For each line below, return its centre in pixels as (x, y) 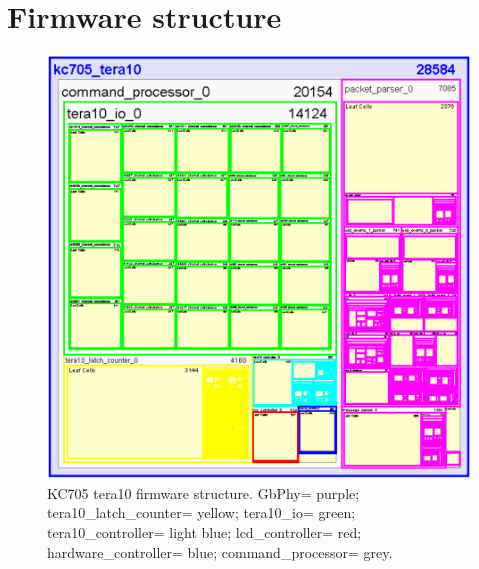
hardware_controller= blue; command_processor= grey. (220, 551)
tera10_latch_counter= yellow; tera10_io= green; (201, 512)
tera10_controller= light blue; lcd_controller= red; (204, 531)
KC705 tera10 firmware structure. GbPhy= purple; (203, 492)
